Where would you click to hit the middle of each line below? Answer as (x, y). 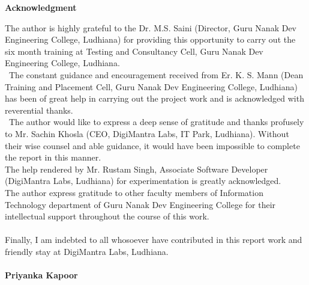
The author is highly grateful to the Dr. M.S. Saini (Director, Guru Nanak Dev (151, 27)
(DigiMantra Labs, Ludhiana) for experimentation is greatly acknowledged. (143, 181)
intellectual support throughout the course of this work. (107, 216)
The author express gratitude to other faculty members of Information (134, 192)
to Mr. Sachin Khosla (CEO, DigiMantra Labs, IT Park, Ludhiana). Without (147, 133)
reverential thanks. (39, 110)
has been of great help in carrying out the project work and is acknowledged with (154, 98)
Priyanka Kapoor (41, 275)
